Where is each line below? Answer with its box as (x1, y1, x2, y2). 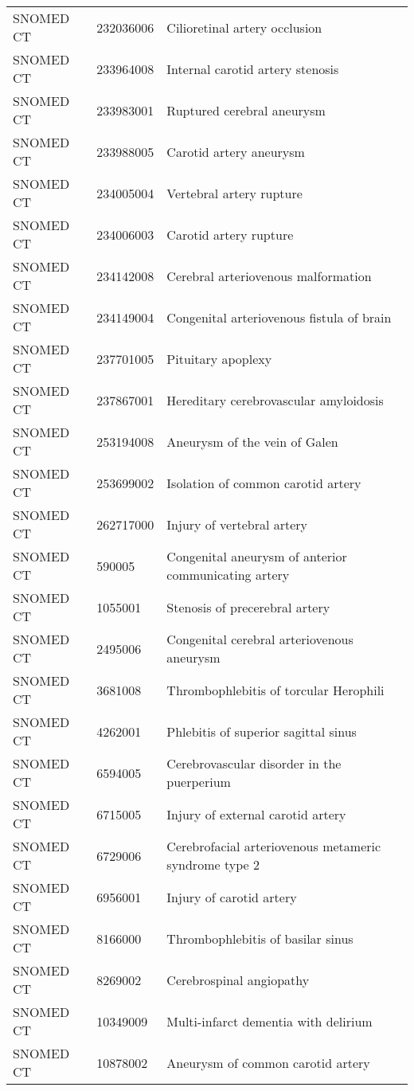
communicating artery (166, 565, 290, 584)
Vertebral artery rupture (166, 183, 303, 202)
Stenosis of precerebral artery (166, 597, 330, 616)
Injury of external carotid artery (166, 804, 346, 823)
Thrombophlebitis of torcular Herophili (166, 680, 385, 699)
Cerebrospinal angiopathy (166, 970, 310, 989)
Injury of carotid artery (166, 887, 297, 906)
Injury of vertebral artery (166, 514, 308, 534)
